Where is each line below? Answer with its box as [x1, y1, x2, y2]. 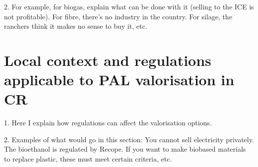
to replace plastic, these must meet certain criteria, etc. [4, 154, 172, 164]
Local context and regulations [4, 50, 211, 70]
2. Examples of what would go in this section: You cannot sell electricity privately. [4, 134, 254, 144]
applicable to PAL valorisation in [4, 69, 235, 90]
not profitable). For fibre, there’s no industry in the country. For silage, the [4, 11, 232, 21]
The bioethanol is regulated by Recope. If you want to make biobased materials [4, 144, 246, 154]
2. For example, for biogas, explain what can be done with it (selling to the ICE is [4, 1, 254, 11]
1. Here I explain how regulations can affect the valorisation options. [4, 117, 212, 128]
